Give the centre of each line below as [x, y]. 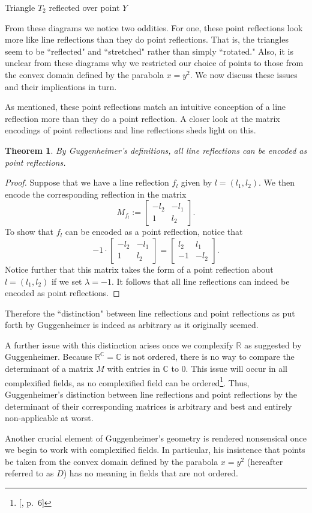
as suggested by [273, 345]
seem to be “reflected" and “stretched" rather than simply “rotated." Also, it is [149, 51]
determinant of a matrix [49, 369]
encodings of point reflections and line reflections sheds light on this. [130, 130]
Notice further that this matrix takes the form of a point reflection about [139, 269]
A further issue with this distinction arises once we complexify [119, 345]
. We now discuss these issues [244, 74]
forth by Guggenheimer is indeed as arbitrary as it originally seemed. [132, 325]
